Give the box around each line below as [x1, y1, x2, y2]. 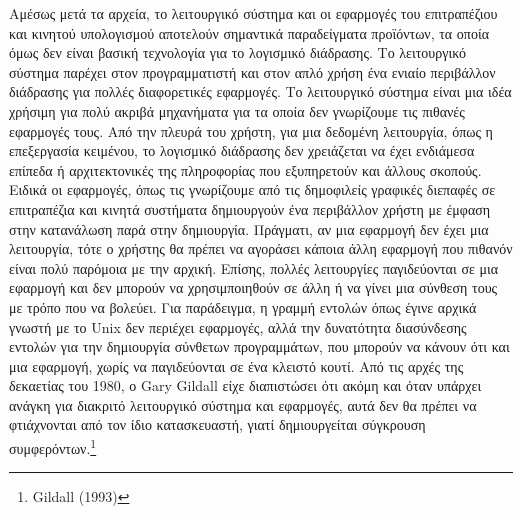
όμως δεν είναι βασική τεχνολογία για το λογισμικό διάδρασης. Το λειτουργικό [9, 42, 466, 63]
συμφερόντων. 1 [9, 435, 97, 458]
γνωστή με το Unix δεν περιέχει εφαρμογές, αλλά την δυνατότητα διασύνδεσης [9, 316, 467, 337]
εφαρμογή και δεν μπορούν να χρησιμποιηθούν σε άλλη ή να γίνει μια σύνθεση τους [9, 277, 498, 298]
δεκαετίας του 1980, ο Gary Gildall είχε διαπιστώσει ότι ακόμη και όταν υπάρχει [9, 375, 482, 396]
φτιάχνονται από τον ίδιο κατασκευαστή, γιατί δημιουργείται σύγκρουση [9, 414, 426, 435]
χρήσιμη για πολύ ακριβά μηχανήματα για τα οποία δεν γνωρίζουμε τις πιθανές [9, 100, 465, 121]
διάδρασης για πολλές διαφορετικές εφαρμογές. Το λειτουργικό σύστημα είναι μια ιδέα [9, 81, 512, 102]
